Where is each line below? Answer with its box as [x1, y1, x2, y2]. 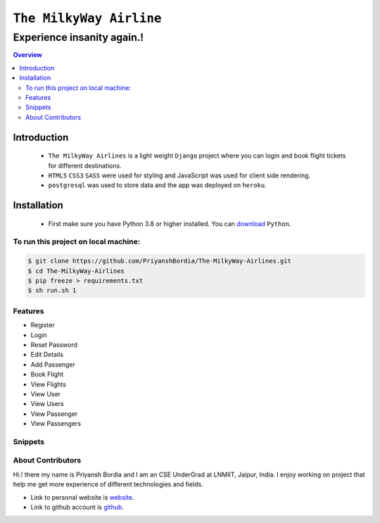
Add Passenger [30, 360, 75, 369]
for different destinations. [48, 161, 122, 170]
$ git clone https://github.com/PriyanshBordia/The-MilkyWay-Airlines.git [27, 257, 292, 265]
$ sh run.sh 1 [27, 286, 77, 295]
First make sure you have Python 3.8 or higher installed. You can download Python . [48, 219, 291, 228]
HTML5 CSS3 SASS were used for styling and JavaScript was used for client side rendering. [48, 171, 311, 179]
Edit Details [30, 351, 63, 359]
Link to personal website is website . [30, 493, 134, 501]
